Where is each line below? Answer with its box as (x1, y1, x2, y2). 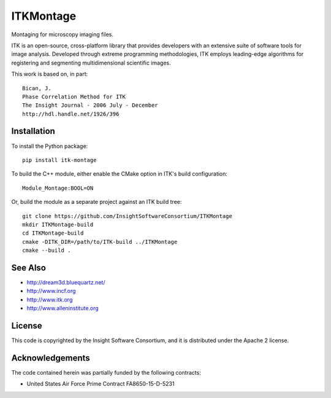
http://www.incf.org (26, 287, 76, 295)
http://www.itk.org (26, 295, 73, 303)
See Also (11, 262, 46, 273)
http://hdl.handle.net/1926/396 (22, 111, 120, 117)
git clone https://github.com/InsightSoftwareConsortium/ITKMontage (22, 213, 232, 219)
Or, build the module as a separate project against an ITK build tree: (11, 198, 182, 206)
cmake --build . (22, 247, 71, 254)
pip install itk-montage (22, 157, 97, 163)
